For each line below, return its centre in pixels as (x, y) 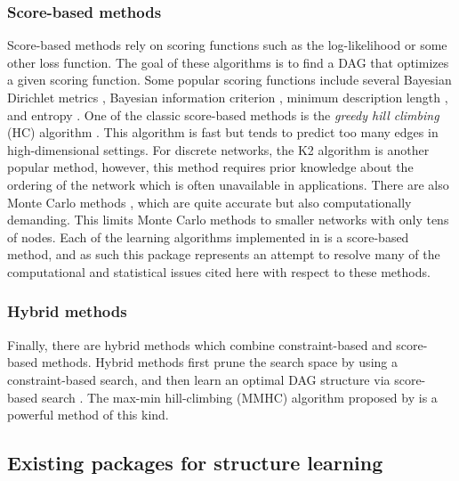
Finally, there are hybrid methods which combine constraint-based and (200, 344)
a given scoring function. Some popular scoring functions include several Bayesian (229, 80)
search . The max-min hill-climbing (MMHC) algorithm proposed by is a (239, 397)
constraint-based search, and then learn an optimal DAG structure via (199, 379)
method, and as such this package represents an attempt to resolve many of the (224, 254)
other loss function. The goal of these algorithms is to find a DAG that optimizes (228, 62)
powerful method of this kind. (88, 415)
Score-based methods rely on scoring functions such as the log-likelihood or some (227, 45)
